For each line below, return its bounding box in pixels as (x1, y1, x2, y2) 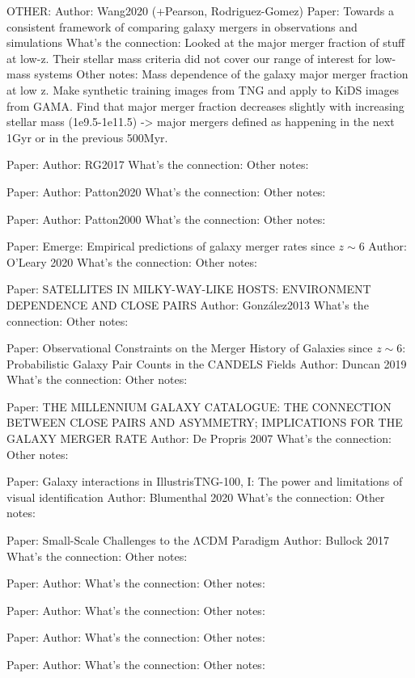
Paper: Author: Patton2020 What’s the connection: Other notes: (6, 183, 326, 200)
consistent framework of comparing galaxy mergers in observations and (6, 18, 358, 35)
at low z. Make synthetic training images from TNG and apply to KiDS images (6, 81, 400, 98)
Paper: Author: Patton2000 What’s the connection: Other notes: (6, 210, 326, 227)
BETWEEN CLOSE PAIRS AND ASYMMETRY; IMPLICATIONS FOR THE (6, 414, 403, 431)
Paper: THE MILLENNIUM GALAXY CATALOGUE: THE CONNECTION (6, 398, 392, 415)
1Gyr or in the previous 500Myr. (6, 128, 168, 145)
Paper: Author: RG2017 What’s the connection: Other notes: (6, 156, 309, 173)
